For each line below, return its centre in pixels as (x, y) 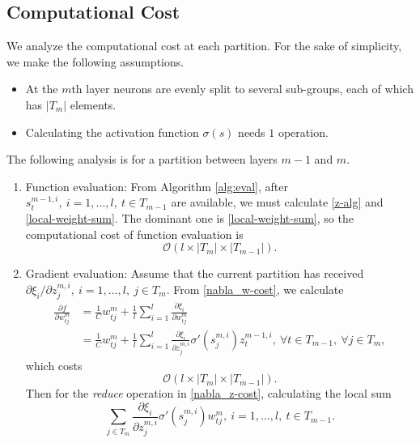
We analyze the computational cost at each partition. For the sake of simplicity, (204, 46)
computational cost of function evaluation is (134, 234)
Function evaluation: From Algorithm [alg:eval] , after (157, 186)
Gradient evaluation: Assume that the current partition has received (195, 273)
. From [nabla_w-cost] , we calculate (255, 289)
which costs (54, 365)
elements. (93, 104)
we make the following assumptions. (95, 61)
